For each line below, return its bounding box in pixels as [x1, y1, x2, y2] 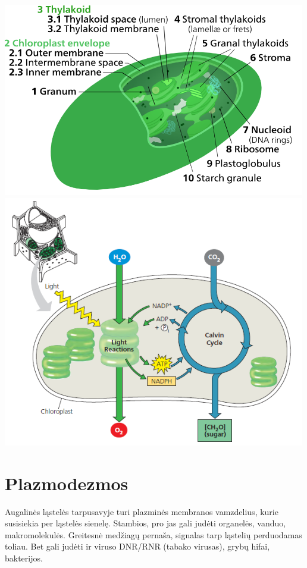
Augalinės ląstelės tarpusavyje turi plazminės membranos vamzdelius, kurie [5, 505, 278, 517]
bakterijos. [5, 551, 43, 564]
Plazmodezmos [5, 470, 129, 495]
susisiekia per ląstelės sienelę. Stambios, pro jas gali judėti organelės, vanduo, [5, 517, 286, 529]
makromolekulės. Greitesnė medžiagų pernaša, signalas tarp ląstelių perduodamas [5, 528, 302, 541]
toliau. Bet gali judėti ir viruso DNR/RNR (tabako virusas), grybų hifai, [5, 540, 270, 553]
